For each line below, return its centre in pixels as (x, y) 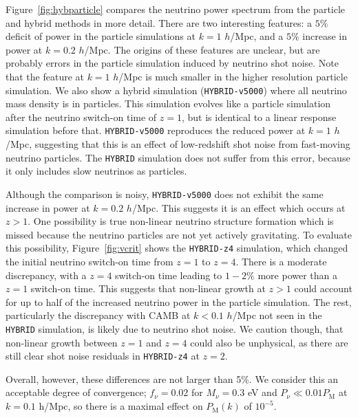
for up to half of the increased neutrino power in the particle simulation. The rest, (179, 301)
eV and (262, 392)
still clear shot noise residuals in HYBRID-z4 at (103, 356)
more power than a (297, 275)
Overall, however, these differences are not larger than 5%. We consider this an (172, 378)
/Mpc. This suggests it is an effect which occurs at (239, 207)
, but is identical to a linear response (259, 117)
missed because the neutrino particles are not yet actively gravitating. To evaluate (179, 234)
